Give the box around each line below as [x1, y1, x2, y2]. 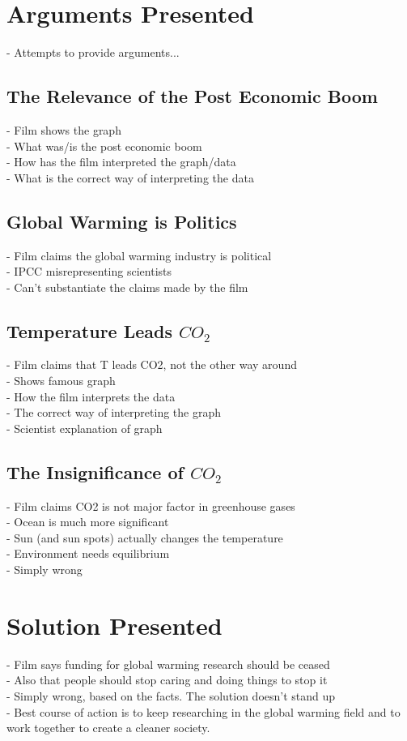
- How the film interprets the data [6, 388, 176, 405]
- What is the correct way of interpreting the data [6, 169, 254, 186]
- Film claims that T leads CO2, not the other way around [6, 356, 297, 373]
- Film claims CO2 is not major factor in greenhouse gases [6, 497, 295, 514]
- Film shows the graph [6, 121, 121, 138]
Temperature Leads [6, 318, 172, 343]
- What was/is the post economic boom [6, 137, 202, 154]
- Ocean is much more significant [6, 513, 169, 530]
